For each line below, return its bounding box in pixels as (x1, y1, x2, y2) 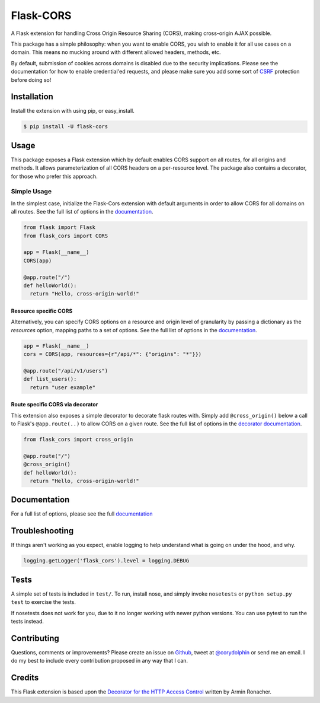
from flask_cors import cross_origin (23, 436, 133, 443)
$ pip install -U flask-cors (23, 123, 108, 130)
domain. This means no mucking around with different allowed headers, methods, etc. (11, 49, 222, 56)
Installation (11, 92, 53, 102)
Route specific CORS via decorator (11, 401, 98, 408)
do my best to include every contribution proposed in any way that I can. (11, 657, 188, 664)
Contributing (11, 633, 59, 643)
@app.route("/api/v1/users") (23, 367, 108, 374)
